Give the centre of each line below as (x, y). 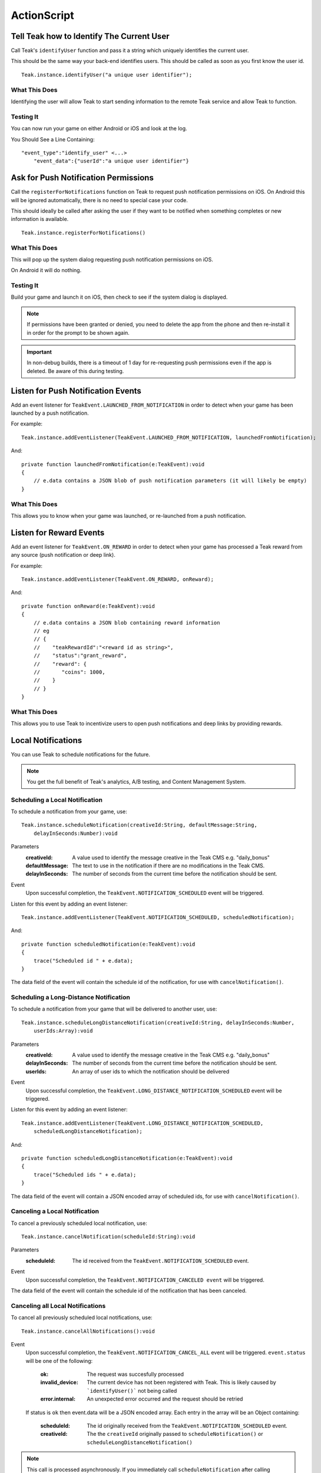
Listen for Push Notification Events (76, 391)
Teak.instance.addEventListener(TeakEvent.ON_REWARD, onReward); (118, 579)
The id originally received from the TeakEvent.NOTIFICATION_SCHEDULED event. (187, 1426)
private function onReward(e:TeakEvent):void (88, 606)
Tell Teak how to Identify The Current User (90, 36)
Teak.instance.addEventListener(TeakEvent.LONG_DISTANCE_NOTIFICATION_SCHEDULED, (143, 1123)
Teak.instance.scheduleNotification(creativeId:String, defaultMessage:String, (139, 825)
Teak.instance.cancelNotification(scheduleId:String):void (108, 1237)
